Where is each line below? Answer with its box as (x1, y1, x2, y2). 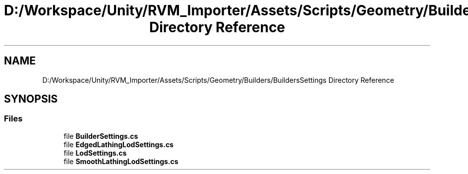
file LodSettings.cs (63, 148, 127, 157)
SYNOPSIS (4, 93, 58, 106)
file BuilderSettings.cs (63, 131, 138, 140)
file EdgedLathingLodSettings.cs (63, 140, 174, 149)
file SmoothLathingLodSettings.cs (63, 157, 178, 166)
